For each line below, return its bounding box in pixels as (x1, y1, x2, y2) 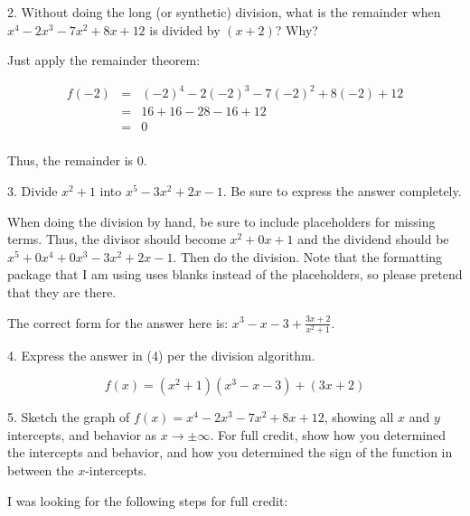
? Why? (275, 20, 318, 39)
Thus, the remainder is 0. (7, 151, 147, 170)
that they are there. (7, 282, 117, 301)
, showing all (324, 408, 394, 427)
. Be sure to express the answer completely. (222, 182, 462, 200)
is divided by (149, 20, 221, 39)
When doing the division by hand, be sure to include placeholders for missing (7, 211, 436, 230)
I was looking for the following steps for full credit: (7, 491, 288, 510)
